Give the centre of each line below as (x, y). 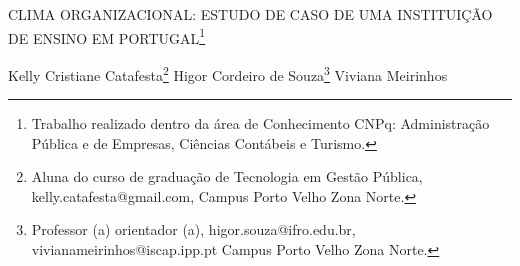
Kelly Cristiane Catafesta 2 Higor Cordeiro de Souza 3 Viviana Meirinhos (228, 73)
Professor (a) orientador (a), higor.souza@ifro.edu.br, (193, 229)
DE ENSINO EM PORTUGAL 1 (107, 36)
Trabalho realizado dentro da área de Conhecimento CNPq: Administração (260, 123)
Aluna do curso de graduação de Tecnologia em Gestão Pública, (227, 176)
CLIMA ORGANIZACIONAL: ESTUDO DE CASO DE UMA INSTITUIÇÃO (250, 14)
